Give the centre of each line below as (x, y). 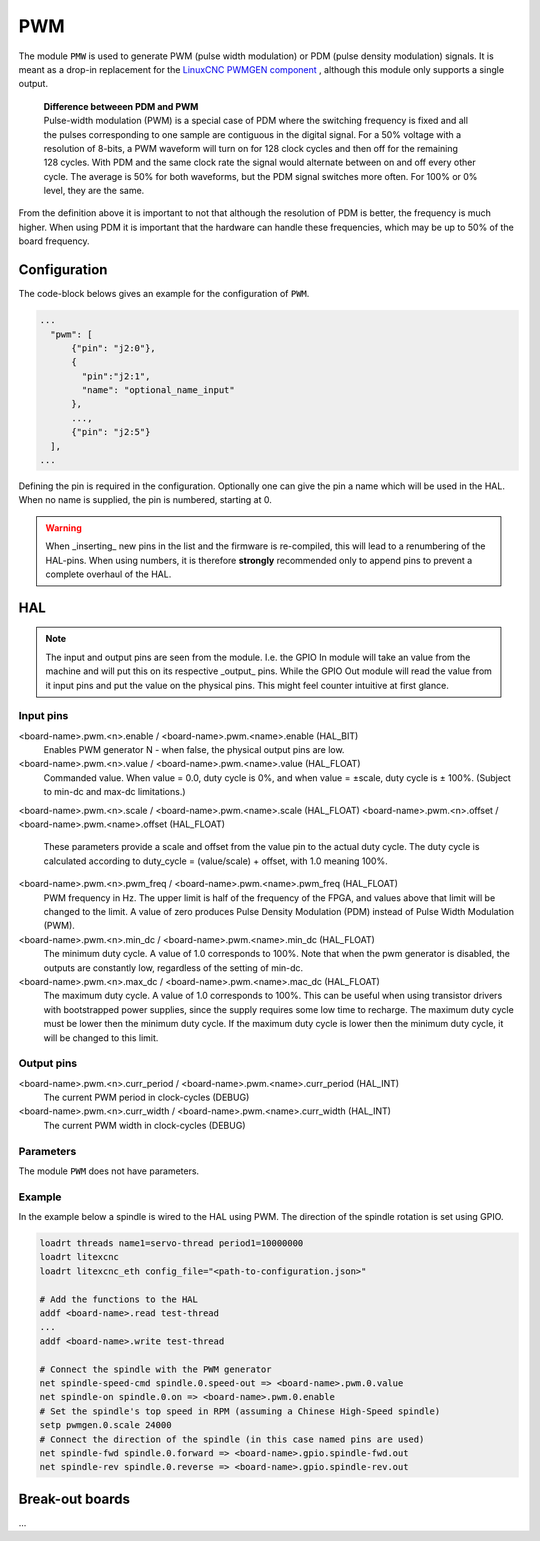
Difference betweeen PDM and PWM (121, 106)
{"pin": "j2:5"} (111, 432)
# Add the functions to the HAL (119, 1299)
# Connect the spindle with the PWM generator (155, 1369)
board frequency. (54, 241)
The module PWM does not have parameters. (109, 1171)
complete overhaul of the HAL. (108, 574)
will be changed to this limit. (101, 1037)
